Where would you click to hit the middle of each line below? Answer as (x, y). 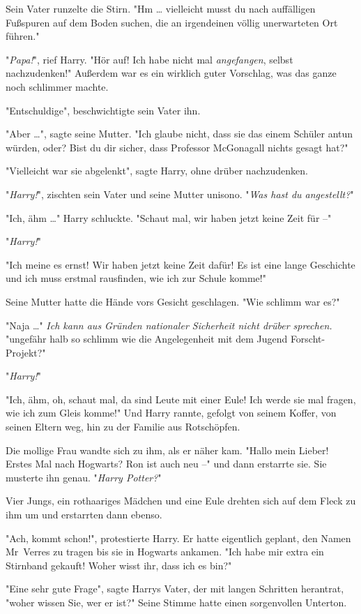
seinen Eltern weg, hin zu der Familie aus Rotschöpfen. (123, 427)
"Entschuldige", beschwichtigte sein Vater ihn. (103, 110)
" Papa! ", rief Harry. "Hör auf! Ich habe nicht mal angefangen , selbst (149, 59)
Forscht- (308, 339)
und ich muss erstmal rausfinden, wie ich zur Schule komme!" (136, 278)
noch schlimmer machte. (57, 86)
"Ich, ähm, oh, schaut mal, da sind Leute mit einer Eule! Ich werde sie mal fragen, (181, 399)
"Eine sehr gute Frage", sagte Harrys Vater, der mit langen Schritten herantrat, (175, 589)
